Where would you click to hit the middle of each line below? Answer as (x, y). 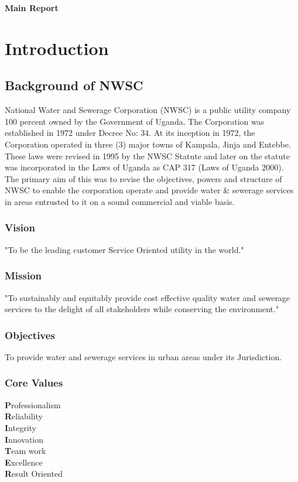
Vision (20, 228)
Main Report (32, 8)
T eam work (25, 451)
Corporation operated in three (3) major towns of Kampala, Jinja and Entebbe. (148, 144)
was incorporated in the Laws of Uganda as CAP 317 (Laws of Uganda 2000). (144, 167)
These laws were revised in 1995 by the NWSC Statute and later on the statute (147, 155)
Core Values (34, 383)
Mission (23, 276)
